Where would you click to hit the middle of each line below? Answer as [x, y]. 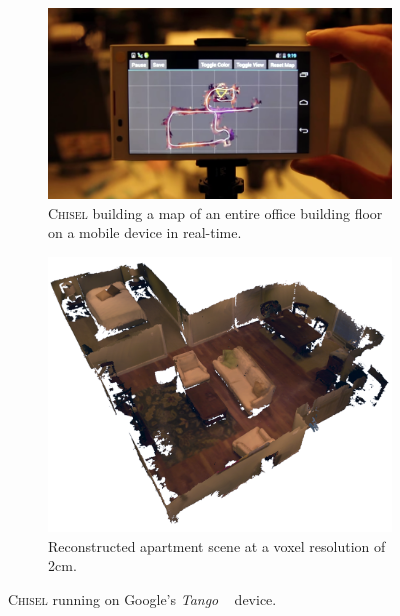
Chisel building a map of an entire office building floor [215, 212]
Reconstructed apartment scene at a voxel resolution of [217, 545]
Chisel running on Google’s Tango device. [142, 598]
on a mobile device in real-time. [145, 232]
